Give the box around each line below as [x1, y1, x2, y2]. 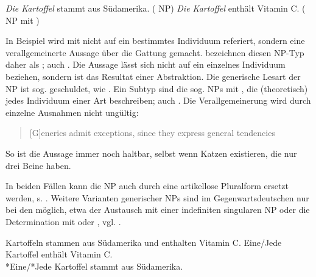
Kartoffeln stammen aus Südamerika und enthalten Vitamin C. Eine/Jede [5, 236, 282, 248]
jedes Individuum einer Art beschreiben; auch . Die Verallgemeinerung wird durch [5, 94, 311, 107]
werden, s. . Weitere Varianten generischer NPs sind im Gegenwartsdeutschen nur [5, 191, 309, 204]
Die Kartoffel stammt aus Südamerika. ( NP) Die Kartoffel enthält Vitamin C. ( [5, 2, 306, 14]
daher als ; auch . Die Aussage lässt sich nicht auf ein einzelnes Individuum [5, 58, 286, 71]
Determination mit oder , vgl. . [5, 215, 121, 228]
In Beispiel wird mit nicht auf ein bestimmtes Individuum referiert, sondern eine [5, 34, 305, 47]
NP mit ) [5, 13, 40, 26]
